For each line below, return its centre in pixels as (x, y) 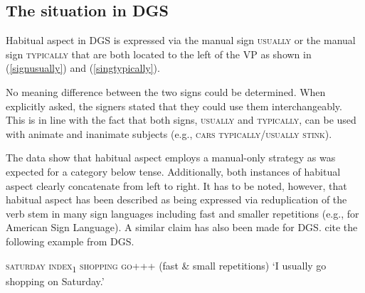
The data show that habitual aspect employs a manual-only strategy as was (171, 158)
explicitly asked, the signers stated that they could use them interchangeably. (174, 106)
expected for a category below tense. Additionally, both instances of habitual (173, 171)
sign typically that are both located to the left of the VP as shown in (159, 54)
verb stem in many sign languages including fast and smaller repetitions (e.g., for (182, 213)
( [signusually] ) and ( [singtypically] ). (83, 68)
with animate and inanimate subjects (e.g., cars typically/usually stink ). (169, 133)
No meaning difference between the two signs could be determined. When (166, 91)
